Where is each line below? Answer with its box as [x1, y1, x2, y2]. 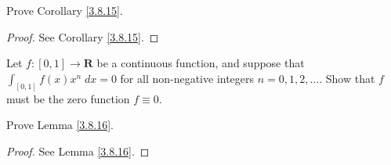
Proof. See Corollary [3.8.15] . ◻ [6, 28, 159, 45]
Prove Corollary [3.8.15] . [6, 2, 123, 18]
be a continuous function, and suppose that [96, 55, 305, 71]
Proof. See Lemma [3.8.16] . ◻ [6, 142, 150, 159]
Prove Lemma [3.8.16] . [6, 117, 114, 133]
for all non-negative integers [120, 70, 255, 86]
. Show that [319, 70, 375, 86]
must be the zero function [6, 90, 130, 106]
